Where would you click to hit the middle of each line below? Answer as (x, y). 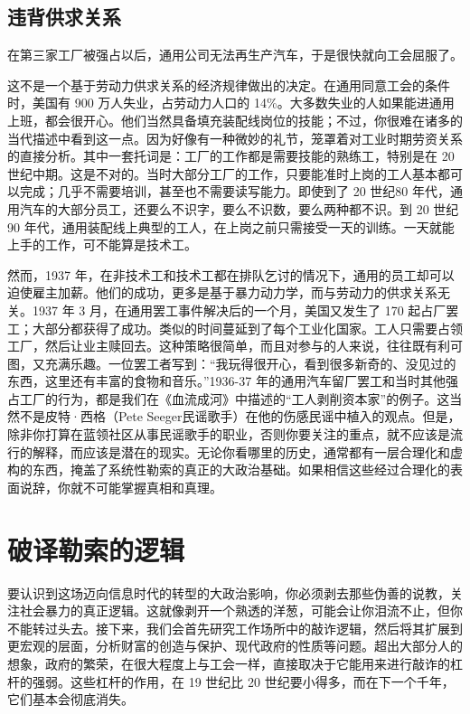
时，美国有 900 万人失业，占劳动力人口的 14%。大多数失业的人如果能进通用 (231, 103)
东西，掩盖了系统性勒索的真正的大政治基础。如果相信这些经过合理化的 (241, 470)
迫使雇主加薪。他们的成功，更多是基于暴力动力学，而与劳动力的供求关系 (222, 292)
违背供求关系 (64, 17)
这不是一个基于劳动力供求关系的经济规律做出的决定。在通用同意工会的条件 (229, 85)
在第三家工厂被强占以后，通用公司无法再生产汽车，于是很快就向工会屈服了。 (235, 55)
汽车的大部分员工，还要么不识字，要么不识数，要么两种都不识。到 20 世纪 (239, 208)
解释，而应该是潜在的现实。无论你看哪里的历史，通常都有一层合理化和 (241, 451)
